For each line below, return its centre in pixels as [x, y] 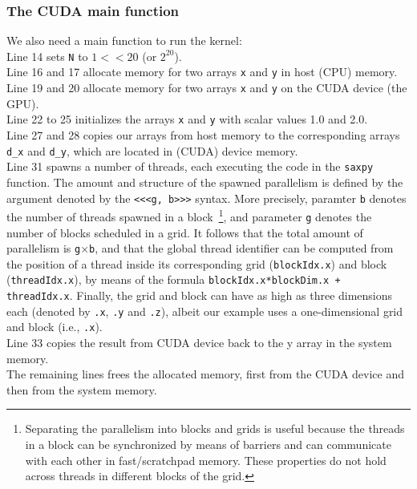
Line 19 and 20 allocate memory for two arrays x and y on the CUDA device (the [207, 88]
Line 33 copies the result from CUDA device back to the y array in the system [199, 343]
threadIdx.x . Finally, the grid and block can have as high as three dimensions [200, 295]
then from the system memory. [82, 389]
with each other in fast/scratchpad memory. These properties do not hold [206, 460]
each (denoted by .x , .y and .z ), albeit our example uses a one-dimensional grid [205, 311]
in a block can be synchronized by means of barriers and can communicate [208, 444]
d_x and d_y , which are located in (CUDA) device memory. [152, 150]
